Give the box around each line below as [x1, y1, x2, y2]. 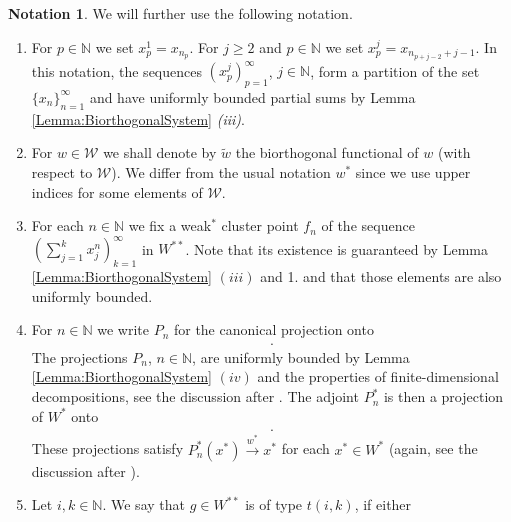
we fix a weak [128, 215, 212, 236]
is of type [245, 494, 303, 515]
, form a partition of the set [310, 60, 480, 81]
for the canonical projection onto [173, 319, 374, 340]
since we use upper [355, 161, 471, 182]
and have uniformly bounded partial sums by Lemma [89, 86, 416, 107]
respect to [31, 161, 93, 182]
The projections [31, 346, 128, 367]
